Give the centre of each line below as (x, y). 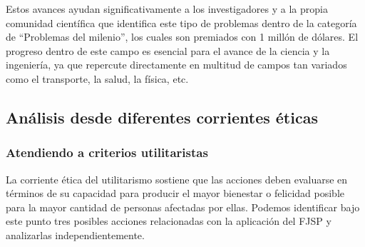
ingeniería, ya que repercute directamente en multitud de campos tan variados (176, 65)
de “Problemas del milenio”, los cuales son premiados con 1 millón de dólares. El (182, 37)
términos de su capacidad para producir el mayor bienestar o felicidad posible (175, 193)
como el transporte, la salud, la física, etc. (97, 78)
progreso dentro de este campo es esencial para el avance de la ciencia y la (168, 50)
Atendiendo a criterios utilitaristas (107, 152)
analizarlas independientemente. (75, 235)
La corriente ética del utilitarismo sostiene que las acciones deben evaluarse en (177, 179)
